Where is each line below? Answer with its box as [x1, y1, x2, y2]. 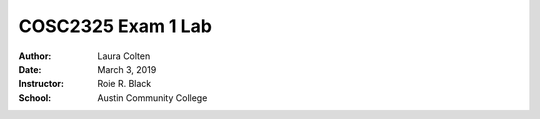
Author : [18, 50, 52, 62]
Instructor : [18, 78, 65, 90]
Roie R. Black [97, 78, 152, 90]
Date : [18, 63, 42, 75]
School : [18, 91, 52, 104]
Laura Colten [97, 50, 151, 62]
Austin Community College [97, 91, 208, 104]
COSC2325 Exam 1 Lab [18, 15, 212, 37]
